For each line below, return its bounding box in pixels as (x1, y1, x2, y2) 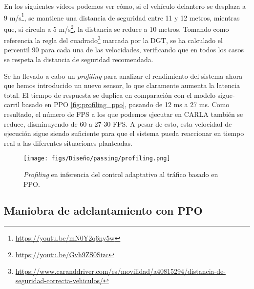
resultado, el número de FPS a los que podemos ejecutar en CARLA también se (4, 109, 243, 119)
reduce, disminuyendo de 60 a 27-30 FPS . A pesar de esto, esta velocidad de (4, 118, 232, 129)
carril (4, 99, 20, 110)
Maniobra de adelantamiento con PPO (4, 202, 203, 218)
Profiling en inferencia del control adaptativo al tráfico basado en (23, 169, 218, 179)
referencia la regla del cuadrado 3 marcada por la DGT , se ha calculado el (4, 34, 223, 45)
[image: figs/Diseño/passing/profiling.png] (23, 155, 170, 162)
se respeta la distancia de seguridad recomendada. (4, 54, 153, 64)
